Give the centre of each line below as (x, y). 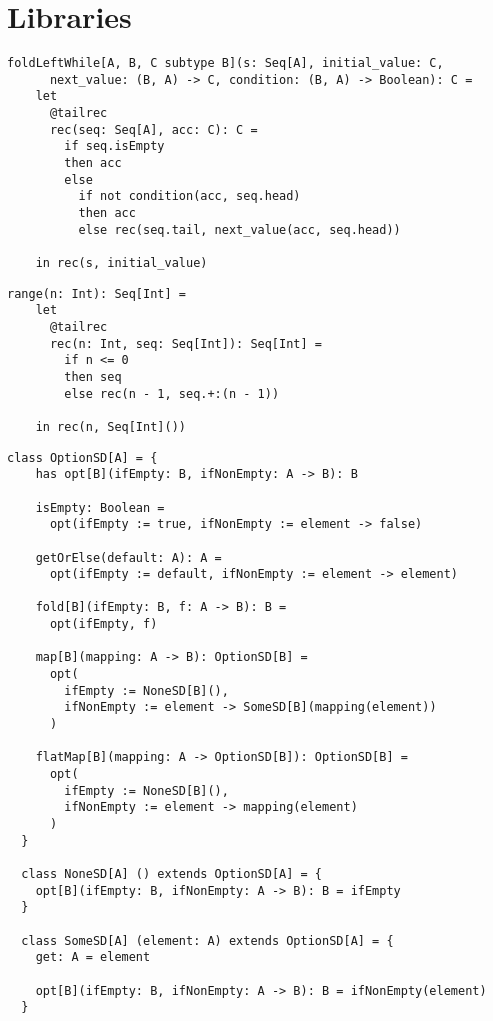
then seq (93, 376)
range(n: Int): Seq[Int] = (96, 293)
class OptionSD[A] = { (82, 457)
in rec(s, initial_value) (121, 263)
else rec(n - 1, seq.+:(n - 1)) (172, 393)
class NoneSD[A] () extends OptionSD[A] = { (171, 873)
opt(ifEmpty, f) (103, 624)
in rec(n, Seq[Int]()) (110, 426)
